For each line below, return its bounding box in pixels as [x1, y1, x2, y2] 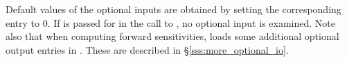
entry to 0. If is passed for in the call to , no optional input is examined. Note [6, 15, 335, 30]
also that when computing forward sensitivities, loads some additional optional [6, 29, 339, 43]
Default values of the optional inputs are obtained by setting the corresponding [6, 2, 341, 16]
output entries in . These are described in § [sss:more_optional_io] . [6, 42, 289, 56]
